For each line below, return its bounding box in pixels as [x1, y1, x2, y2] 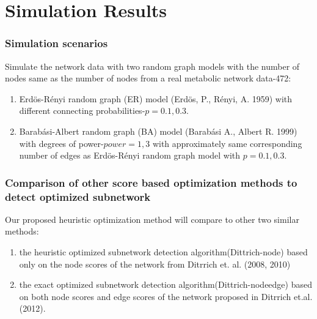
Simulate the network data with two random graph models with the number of [5, 59, 300, 72]
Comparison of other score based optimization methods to [5, 175, 297, 190]
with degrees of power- [19, 137, 104, 149]
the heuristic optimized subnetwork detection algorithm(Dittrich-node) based [19, 246, 308, 258]
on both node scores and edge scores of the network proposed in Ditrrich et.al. [19, 290, 313, 302]
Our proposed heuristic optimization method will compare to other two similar [5, 212, 299, 225]
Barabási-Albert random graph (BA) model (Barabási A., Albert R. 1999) [19, 124, 297, 137]
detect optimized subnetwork [5, 189, 151, 204]
